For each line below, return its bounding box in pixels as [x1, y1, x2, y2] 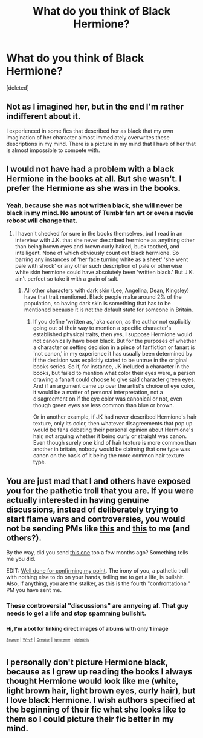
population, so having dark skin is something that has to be [24, 300, 171, 307]
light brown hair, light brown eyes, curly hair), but [6, 686, 196, 696]
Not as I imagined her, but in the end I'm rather [6, 102, 184, 112]
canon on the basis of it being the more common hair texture [33, 452, 184, 459]
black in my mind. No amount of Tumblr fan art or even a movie [6, 209, 194, 218]
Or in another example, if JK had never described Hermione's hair [33, 413, 197, 421]
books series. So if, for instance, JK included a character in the [33, 363, 190, 370]
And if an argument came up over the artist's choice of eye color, [33, 382, 195, 390]
